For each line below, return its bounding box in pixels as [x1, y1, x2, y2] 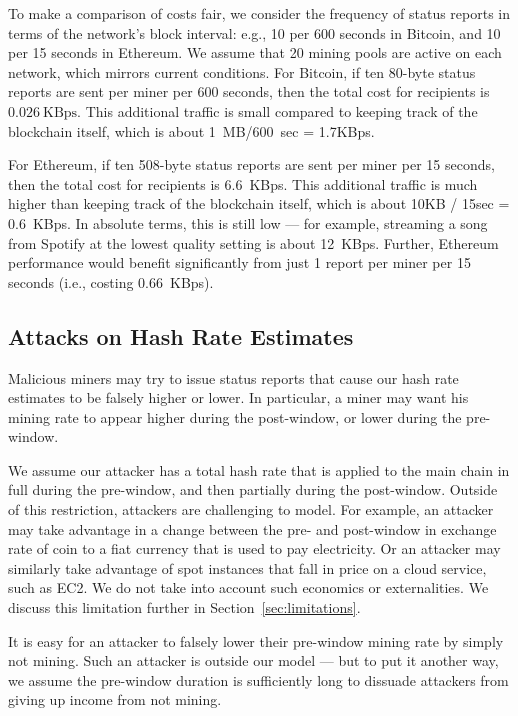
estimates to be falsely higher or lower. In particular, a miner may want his [8, 387, 469, 408]
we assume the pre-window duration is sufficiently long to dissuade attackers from [8, 669, 509, 690]
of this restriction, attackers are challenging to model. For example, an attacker [8, 499, 494, 520]
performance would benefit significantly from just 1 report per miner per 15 [8, 252, 471, 273]
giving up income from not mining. [8, 689, 222, 710]
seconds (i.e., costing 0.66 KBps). [8, 271, 214, 292]
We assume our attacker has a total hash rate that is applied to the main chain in [8, 459, 510, 480]
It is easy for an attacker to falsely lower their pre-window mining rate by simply [8, 630, 504, 651]
